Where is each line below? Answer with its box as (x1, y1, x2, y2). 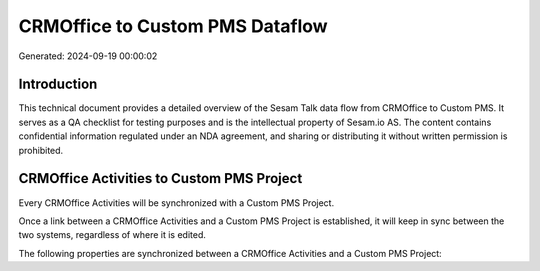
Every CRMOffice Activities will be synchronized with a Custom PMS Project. (18, 196, 335, 209)
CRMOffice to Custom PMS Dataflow (18, 15, 329, 37)
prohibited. (18, 144, 64, 156)
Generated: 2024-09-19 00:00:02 (18, 50, 158, 62)
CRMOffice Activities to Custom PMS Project (18, 170, 303, 187)
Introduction (18, 76, 98, 93)
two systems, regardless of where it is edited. (18, 229, 207, 241)
